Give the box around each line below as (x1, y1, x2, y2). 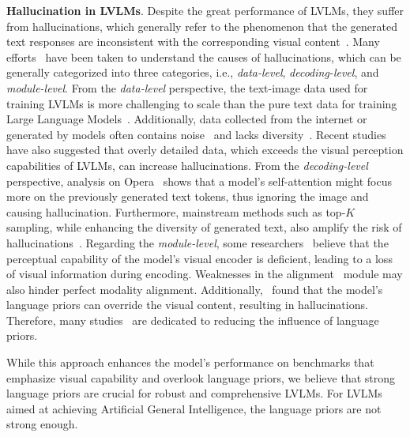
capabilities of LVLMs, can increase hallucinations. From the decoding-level (6, 156, 368, 173)
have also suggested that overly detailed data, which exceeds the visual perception (6, 141, 404, 158)
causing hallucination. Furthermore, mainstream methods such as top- (6, 203, 346, 220)
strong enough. (6, 416, 78, 432)
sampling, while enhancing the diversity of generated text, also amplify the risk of (6, 219, 402, 235)
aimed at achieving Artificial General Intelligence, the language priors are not (6, 400, 382, 416)
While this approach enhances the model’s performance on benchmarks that (6, 354, 374, 371)
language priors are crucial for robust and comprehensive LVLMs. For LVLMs (6, 385, 382, 401)
